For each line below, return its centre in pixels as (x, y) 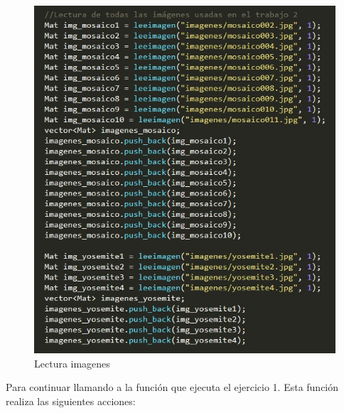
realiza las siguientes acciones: (71, 401)
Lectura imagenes (72, 363)
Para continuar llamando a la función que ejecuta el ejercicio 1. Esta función (172, 387)
